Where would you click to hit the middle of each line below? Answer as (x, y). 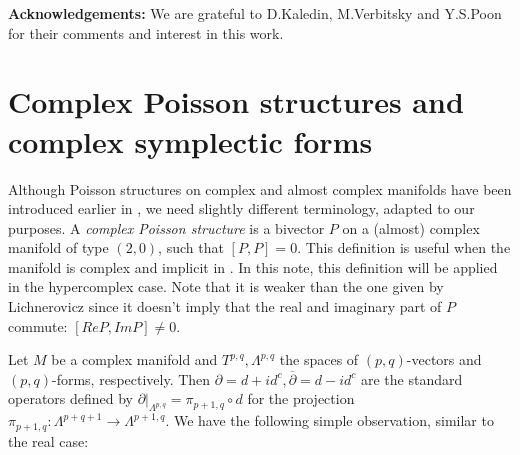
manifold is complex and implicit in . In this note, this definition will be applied (253, 266)
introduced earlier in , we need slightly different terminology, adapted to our (241, 208)
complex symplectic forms (190, 140)
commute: (38, 325)
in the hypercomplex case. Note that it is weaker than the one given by (226, 286)
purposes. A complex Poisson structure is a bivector (166, 227)
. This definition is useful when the (404, 247)
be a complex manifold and (134, 359)
